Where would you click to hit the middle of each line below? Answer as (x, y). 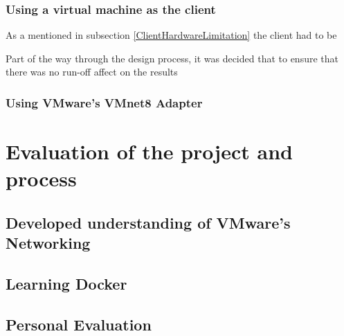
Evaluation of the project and (149, 151)
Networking (48, 243)
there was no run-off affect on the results (92, 72)
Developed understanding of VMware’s (148, 222)
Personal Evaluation (79, 324)
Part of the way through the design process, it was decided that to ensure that (172, 58)
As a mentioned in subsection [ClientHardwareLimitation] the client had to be (171, 35)
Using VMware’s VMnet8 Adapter (104, 102)
